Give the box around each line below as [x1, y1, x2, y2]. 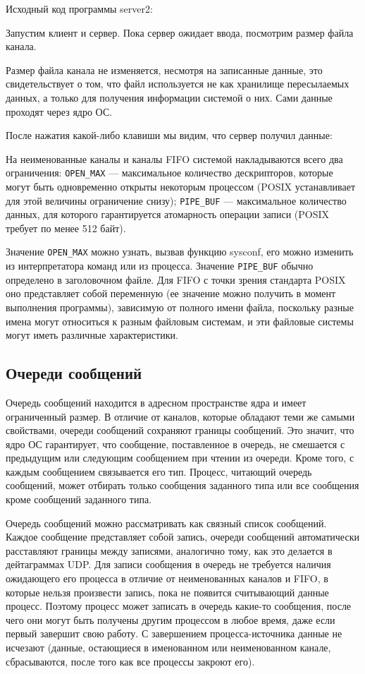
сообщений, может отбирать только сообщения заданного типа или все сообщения [6, 478, 359, 493]
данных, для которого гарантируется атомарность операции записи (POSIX [6, 207, 330, 222]
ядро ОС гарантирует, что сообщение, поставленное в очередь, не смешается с [6, 436, 345, 451]
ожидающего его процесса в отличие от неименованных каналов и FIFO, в [6, 571, 328, 586]
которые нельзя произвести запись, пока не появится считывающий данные [6, 584, 329, 599]
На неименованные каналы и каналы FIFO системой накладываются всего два [6, 151, 343, 166]
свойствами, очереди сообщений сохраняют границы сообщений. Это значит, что [6, 423, 354, 438]
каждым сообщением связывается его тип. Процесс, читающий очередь [6, 464, 312, 479]
